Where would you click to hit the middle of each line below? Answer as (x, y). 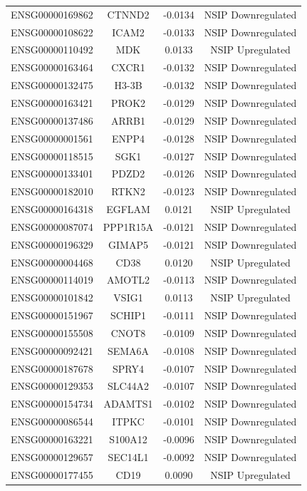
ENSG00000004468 (52, 262)
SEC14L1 (128, 456)
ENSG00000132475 (52, 85)
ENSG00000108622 (52, 32)
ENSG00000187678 (52, 368)
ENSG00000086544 (52, 422)
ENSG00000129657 (52, 456)
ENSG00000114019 (52, 280)
